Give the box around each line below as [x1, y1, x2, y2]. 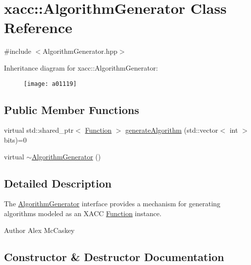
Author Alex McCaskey [4, 225, 75, 235]
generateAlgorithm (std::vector [125, 125, 218, 135]
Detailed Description [4, 175, 112, 190]
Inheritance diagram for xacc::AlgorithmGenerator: [4, 62, 158, 73]
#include [4, 46, 32, 56]
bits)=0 [4, 134, 27, 145]
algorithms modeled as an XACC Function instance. [4, 208, 162, 218]
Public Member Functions [4, 102, 139, 117]
